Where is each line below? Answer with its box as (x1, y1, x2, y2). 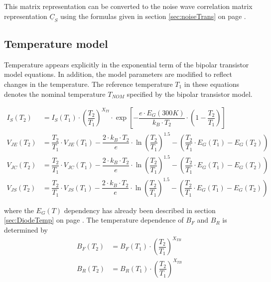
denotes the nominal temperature (4, 88, 106, 99)
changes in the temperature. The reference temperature (4, 79, 173, 89)
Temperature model (4, 36, 108, 51)
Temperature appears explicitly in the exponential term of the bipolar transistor (4, 59, 249, 69)
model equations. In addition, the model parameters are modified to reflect (4, 69, 233, 79)
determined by (4, 225, 48, 235)
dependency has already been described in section (64, 205, 216, 215)
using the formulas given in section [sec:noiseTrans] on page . (60, 10, 246, 21)
